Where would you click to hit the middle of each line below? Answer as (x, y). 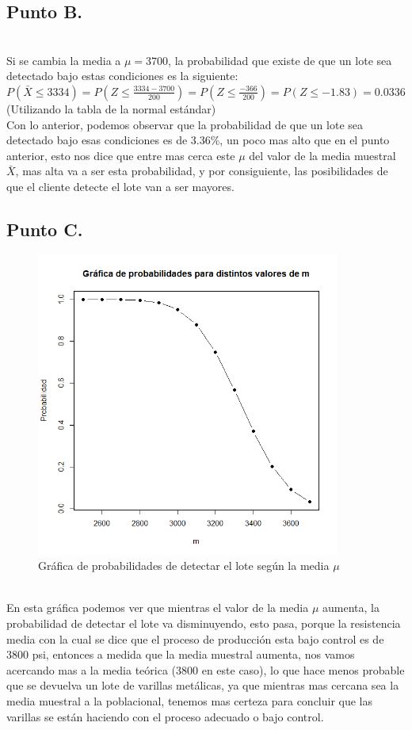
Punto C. (45, 229)
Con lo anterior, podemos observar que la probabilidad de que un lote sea (185, 124)
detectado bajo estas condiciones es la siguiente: (122, 76)
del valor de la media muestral (322, 155)
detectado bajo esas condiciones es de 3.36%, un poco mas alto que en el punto (198, 140)
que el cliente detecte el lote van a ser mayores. (120, 186)
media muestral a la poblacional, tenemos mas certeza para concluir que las (190, 701)
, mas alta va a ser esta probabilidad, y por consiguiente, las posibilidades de (202, 171)
